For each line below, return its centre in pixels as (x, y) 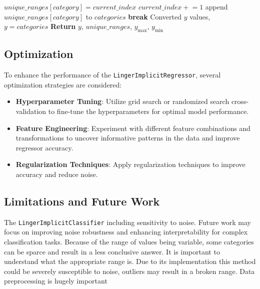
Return (63, 26)
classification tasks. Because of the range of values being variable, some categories (129, 242)
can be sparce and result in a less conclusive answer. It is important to (112, 251)
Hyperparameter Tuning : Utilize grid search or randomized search (122, 101)
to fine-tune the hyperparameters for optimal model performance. (148, 111)
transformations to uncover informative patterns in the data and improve (128, 138)
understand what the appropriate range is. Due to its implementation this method (130, 261)
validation (31, 111)
